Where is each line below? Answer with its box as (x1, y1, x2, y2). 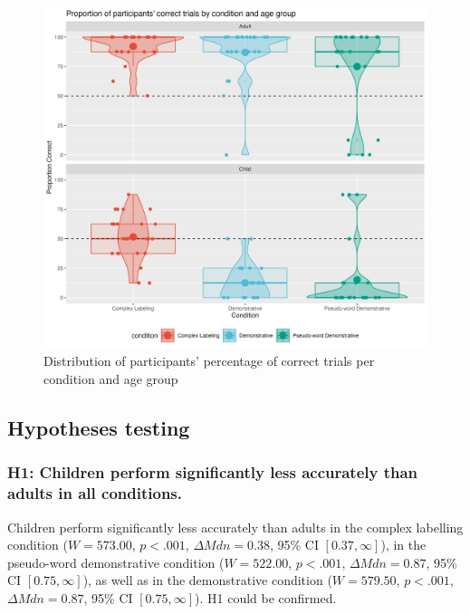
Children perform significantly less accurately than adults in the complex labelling (7, 517, 464, 536)
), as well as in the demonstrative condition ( (82, 571, 332, 590)
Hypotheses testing (7, 413, 190, 441)
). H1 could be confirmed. (195, 588, 337, 607)
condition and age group (43, 369, 178, 388)
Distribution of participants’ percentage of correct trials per (43, 351, 375, 370)
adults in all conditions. (7, 482, 182, 504)
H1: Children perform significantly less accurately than (7, 461, 418, 484)
